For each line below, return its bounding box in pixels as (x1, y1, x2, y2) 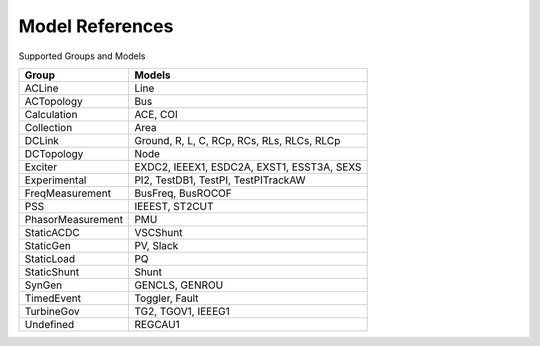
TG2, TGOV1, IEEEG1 (134, 304, 230, 318)
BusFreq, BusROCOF (134, 186, 232, 200)
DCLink (24, 133, 60, 147)
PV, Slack (134, 238, 179, 252)
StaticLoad (24, 251, 76, 265)
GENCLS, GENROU (134, 278, 224, 292)
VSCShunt (134, 225, 183, 239)
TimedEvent (24, 291, 82, 305)
